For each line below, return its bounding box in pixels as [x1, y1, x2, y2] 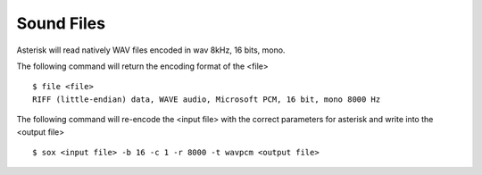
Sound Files [16, 13, 106, 33]
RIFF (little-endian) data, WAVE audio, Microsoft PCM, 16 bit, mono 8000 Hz [32, 94, 381, 104]
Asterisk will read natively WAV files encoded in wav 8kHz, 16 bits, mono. [16, 45, 286, 55]
